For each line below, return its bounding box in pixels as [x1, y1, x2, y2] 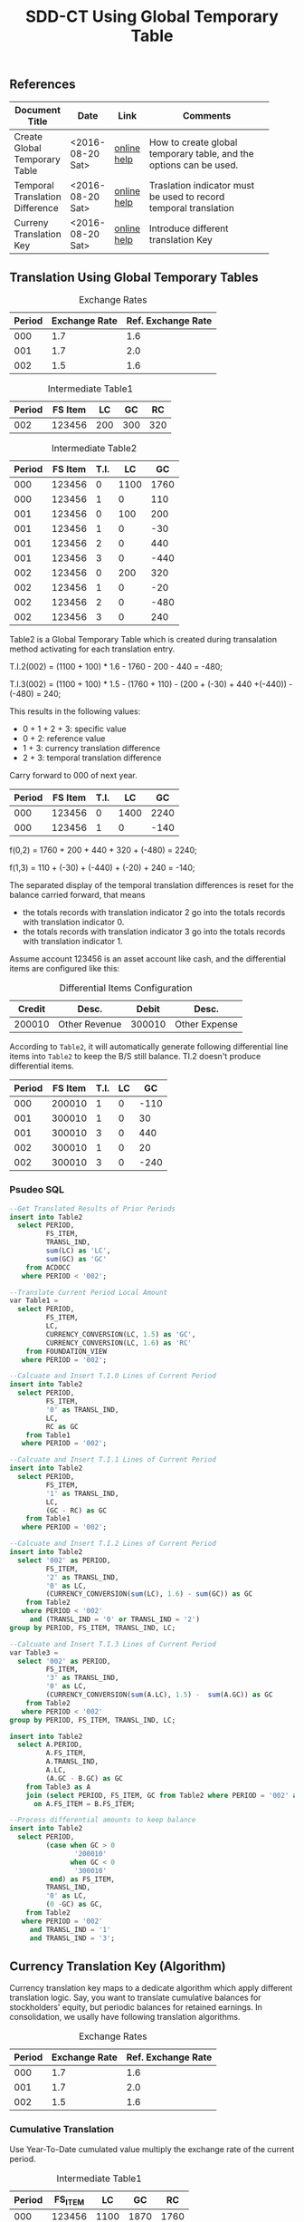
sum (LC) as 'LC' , [45, 1246, 111, 1256]
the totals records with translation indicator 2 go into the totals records [22, 907, 286, 918]
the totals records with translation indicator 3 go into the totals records [22, 926, 286, 937]
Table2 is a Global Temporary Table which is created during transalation [9, 634, 278, 645]
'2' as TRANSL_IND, [45, 1572, 119, 1582]
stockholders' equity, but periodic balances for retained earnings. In [9, 2002, 262, 2013]
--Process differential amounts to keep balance [9, 1815, 196, 1825]
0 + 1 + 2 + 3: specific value [22, 723, 127, 735]
